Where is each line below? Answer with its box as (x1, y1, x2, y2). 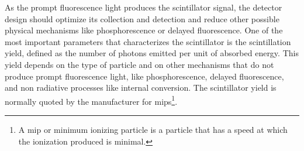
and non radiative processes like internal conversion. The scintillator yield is (5, 81, 277, 94)
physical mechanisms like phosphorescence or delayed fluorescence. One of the (5, 24, 283, 36)
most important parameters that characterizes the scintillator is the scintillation (5, 35, 291, 47)
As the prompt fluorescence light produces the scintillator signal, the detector (5, 1, 282, 13)
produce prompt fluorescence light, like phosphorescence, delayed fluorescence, (5, 70, 284, 82)
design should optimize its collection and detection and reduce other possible (5, 12, 279, 25)
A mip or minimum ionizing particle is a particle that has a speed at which (18, 123, 288, 135)
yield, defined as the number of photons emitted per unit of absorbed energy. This (5, 47, 299, 59)
